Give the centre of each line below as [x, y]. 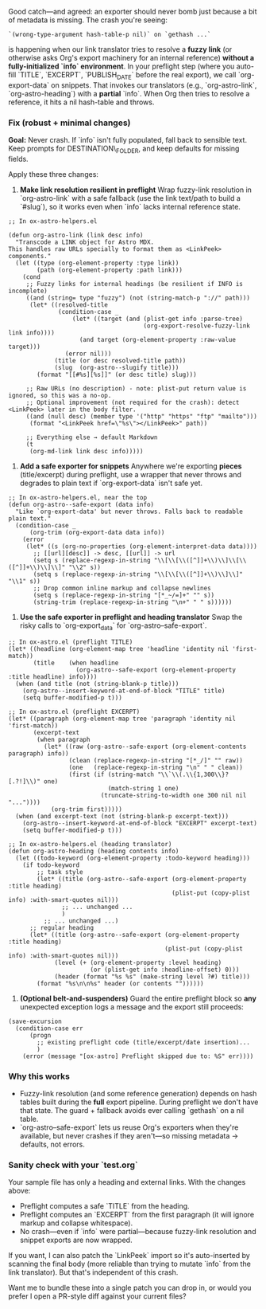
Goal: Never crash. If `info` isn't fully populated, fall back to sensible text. [128, 140]
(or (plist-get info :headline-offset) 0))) [165, 970]
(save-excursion [35, 1021]
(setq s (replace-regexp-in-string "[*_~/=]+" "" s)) [124, 595]
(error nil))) [88, 354]
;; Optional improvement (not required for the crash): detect [133, 402]
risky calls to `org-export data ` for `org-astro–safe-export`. [113, 626]
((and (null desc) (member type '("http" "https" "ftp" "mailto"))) [142, 416]
